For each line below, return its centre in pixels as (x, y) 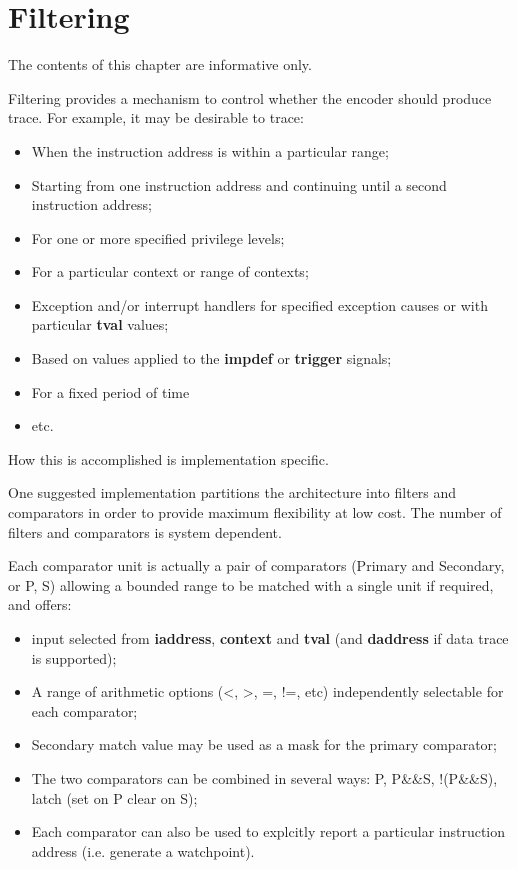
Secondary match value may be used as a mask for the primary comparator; (264, 744)
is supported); (74, 657)
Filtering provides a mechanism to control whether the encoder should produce (250, 97)
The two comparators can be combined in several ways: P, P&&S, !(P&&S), (264, 777)
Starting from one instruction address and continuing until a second (239, 184)
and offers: (40, 604)
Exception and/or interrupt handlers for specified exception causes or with (259, 304)
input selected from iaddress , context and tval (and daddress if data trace (270, 638)
